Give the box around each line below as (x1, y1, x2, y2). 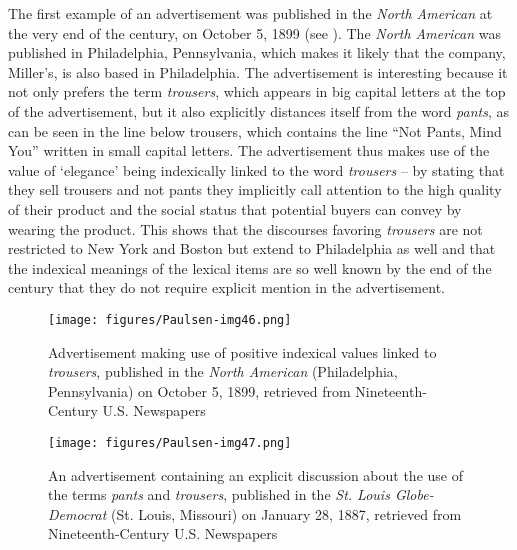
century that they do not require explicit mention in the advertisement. (8, 277, 445, 298)
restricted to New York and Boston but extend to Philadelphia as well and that (8, 238, 496, 259)
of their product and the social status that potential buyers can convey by (8, 198, 462, 219)
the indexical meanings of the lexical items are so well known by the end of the (8, 257, 492, 278)
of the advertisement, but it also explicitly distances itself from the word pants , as (8, 100, 510, 121)
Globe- (394, 484, 434, 505)
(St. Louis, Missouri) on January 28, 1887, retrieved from (111, 503, 462, 524)
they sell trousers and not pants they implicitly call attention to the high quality (8, 179, 502, 200)
